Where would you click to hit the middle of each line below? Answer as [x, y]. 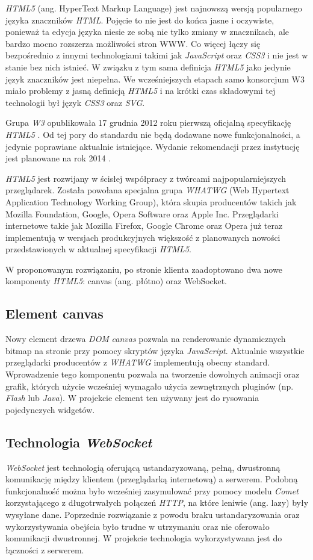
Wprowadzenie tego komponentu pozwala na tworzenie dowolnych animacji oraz [153, 374]
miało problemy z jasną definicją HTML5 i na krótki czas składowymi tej [141, 91]
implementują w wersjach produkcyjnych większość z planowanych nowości [143, 237]
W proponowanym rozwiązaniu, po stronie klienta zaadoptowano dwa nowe [144, 269]
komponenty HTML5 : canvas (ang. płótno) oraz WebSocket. [116, 281]
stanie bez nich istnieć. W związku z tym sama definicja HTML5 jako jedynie [148, 67]
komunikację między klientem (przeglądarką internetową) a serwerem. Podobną [152, 479]
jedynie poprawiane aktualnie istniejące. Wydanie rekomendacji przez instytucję [153, 146]
